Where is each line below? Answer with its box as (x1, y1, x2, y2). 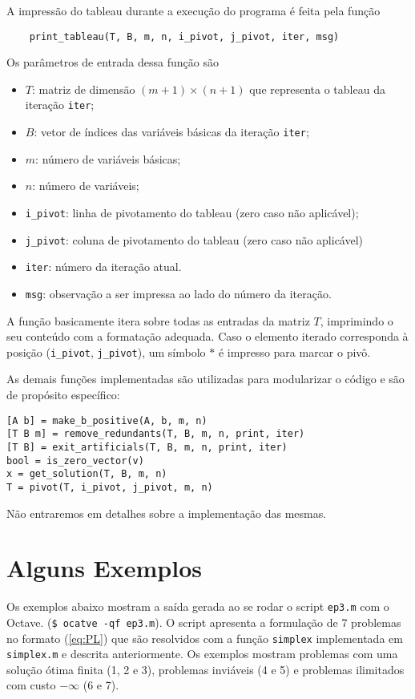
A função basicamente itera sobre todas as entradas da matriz (6, 312, 310, 329)
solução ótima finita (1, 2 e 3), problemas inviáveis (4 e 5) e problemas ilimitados (6, 661, 405, 677)
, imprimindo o (320, 312, 393, 329)
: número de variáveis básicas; (35, 150, 181, 167)
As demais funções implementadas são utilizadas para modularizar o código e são (6, 370, 405, 387)
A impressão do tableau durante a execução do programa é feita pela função (6, 2, 381, 18)
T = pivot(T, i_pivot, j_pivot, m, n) (6, 481, 213, 493)
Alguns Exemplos (6, 552, 202, 584)
